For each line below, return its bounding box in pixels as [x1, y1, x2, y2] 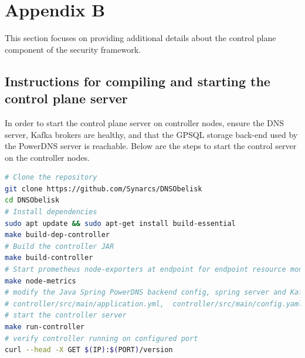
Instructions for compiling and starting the [5, 72, 270, 90]
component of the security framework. [5, 43, 141, 55]
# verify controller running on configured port [5, 334, 198, 343]
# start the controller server [5, 311, 127, 320]
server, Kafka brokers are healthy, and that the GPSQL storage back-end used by [5, 128, 298, 140]
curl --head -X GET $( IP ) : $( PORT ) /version [5, 346, 173, 354]
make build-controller [5, 254, 93, 262]
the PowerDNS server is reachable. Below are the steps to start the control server [5, 140, 297, 152]
